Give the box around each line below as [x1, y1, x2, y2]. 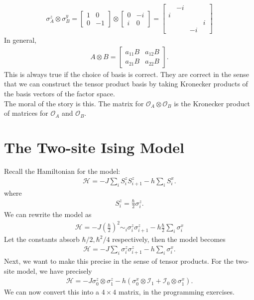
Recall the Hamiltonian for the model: [4, 165, 121, 176]
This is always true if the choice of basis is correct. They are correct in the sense [4, 69, 249, 79]
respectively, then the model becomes [112, 234, 226, 244]
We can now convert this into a [4, 287, 100, 297]
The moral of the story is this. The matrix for [4, 98, 144, 108]
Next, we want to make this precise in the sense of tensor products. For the [4, 256, 234, 266]
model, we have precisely [16, 265, 92, 276]
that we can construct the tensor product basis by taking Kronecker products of [4, 78, 248, 89]
